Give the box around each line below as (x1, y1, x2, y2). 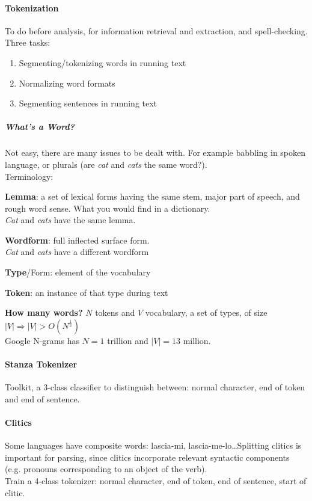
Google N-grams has (5, 334, 79, 346)
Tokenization (5, 1, 59, 14)
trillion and (107, 334, 148, 346)
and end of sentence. (5, 392, 80, 405)
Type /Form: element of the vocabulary (5, 266, 151, 278)
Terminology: (5, 170, 54, 182)
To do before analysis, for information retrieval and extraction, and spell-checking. (5, 24, 308, 37)
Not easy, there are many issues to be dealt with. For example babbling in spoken (5, 146, 306, 159)
